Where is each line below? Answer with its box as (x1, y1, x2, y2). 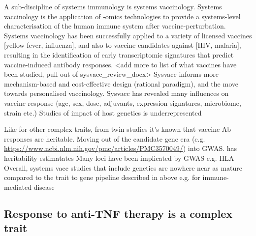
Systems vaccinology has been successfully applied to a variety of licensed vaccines (4, 30, 252, 40)
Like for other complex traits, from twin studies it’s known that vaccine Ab (4, 124, 231, 134)
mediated (4, 181, 32, 192)
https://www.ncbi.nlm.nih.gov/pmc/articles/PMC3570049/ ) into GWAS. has (4, 143, 237, 153)
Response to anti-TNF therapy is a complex (4, 206, 233, 221)
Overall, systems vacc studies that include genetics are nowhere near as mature (4, 162, 243, 173)
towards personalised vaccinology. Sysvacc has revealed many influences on (4, 88, 229, 98)
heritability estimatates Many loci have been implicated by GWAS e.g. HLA (4, 152, 234, 163)
